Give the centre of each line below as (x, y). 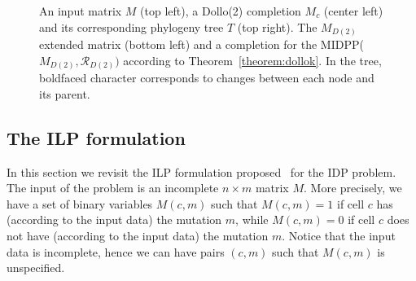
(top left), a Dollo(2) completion (221, 11)
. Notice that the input (339, 235)
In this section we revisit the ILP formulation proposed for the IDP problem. (201, 171)
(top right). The (277, 26)
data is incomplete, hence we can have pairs (116, 251)
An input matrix (81, 11)
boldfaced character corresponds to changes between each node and (207, 78)
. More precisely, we (353, 188)
